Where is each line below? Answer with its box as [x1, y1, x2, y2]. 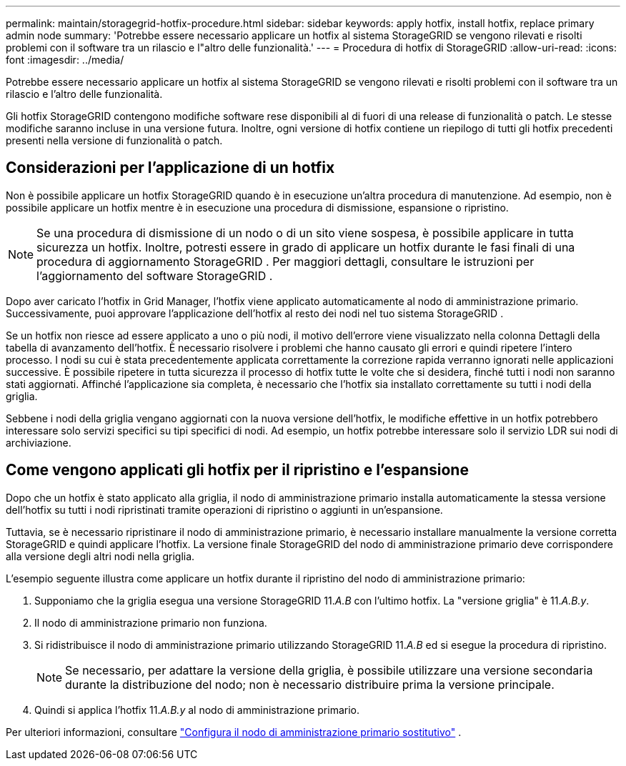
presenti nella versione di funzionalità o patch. [6, 134, 223, 146]
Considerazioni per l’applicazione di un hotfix [6, 159, 335, 177]
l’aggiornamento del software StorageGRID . [36, 268, 273, 283]
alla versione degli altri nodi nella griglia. [6, 549, 195, 562]
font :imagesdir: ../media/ [6, 54, 124, 66]
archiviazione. [6, 436, 71, 449]
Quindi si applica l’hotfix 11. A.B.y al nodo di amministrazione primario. [34, 703, 360, 716]
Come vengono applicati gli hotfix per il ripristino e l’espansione [6, 461, 469, 479]
